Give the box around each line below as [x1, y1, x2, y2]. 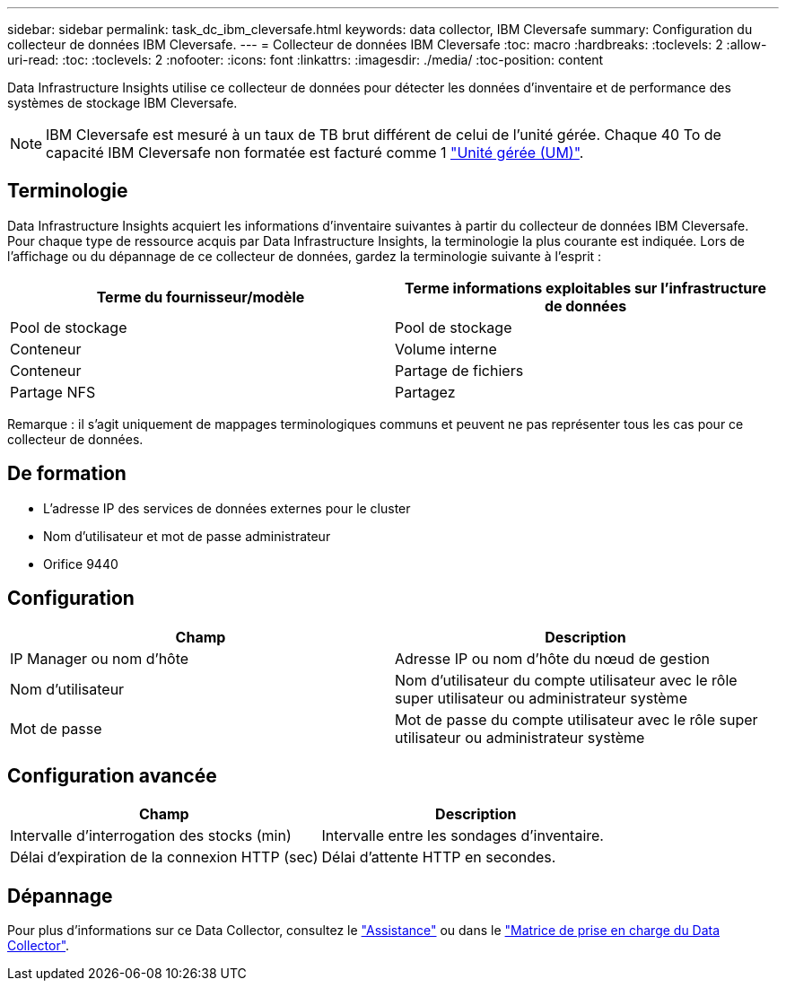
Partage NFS [10, 382, 96, 401]
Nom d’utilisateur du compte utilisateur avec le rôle [395, 670, 738, 689]
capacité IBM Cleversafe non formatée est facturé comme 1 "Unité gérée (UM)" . [46, 144, 584, 162]
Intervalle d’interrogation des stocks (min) [10, 826, 292, 845]
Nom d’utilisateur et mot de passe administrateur [43, 528, 331, 544]
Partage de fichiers [395, 361, 524, 380]
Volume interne [395, 339, 497, 358]
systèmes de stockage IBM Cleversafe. [7, 95, 238, 110]
